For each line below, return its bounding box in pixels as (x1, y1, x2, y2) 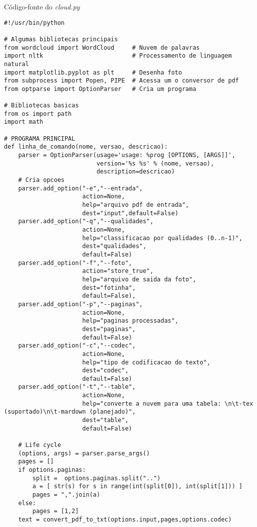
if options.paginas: (18, 466, 86, 474)
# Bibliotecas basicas (4, 102, 79, 109)
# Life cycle (18, 441, 61, 449)
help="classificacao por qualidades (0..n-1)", (82, 234, 243, 242)
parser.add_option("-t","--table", (18, 383, 136, 391)
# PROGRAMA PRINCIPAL (4, 135, 76, 142)
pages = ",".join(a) (32, 491, 100, 498)
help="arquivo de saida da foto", (82, 275, 196, 283)
